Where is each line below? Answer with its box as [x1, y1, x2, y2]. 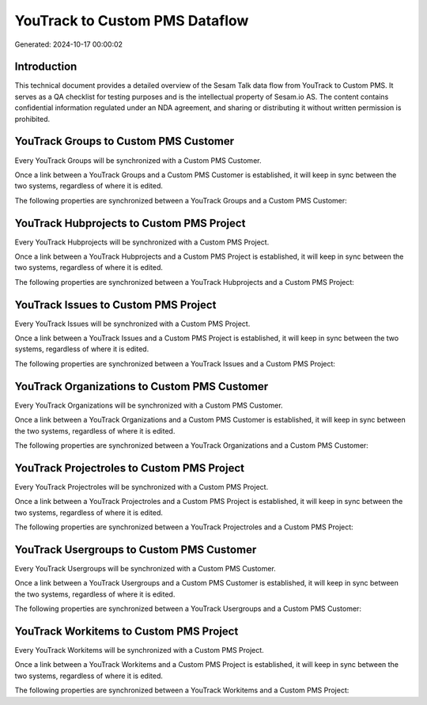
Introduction [14, 60, 77, 74]
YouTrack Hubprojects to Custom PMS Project [14, 216, 246, 229]
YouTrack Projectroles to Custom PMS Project [14, 461, 245, 475]
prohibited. [14, 114, 51, 123]
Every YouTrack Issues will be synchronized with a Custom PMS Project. [14, 319, 251, 328]
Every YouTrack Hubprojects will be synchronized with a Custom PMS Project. [14, 237, 270, 247]
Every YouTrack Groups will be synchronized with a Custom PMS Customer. [14, 155, 262, 165]
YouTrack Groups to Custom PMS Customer [14, 135, 235, 148]
